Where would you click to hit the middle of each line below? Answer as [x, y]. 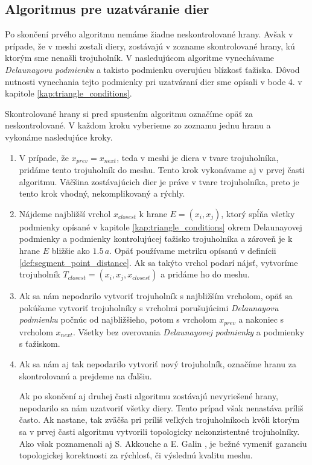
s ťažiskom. [40, 343]
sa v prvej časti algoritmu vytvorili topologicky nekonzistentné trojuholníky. [159, 431]
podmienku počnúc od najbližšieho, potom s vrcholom [118, 319]
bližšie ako [71, 250]
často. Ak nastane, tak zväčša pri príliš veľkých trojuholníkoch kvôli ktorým [159, 419]
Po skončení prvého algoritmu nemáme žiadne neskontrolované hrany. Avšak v [149, 34]
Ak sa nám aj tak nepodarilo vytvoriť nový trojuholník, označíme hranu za [158, 363]
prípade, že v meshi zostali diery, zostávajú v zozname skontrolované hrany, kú [150, 46]
